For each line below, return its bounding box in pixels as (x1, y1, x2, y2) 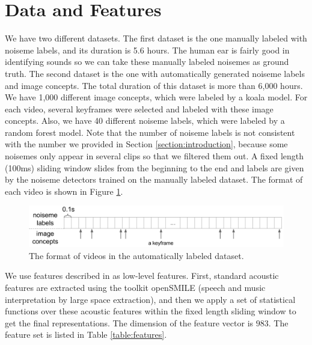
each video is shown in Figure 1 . (5, 185, 123, 197)
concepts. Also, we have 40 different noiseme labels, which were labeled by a (5, 114, 285, 127)
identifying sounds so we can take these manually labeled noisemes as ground (5, 55, 289, 68)
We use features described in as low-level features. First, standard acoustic (5, 269, 279, 282)
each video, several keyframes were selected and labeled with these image (5, 102, 274, 115)
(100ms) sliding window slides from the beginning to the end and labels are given (5, 161, 304, 174)
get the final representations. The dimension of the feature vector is (5, 316, 254, 329)
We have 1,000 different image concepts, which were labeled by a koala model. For (5, 91, 308, 103)
